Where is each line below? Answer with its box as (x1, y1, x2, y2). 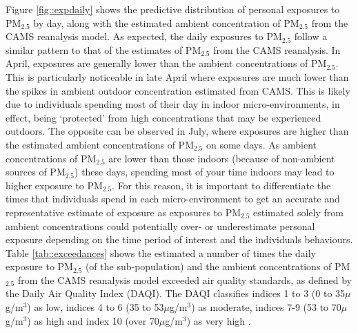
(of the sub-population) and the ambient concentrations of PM (85, 259, 350, 274)
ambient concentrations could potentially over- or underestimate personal (6, 218, 315, 233)
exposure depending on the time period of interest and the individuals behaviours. (6, 232, 353, 247)
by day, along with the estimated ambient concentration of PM (33, 15, 299, 30)
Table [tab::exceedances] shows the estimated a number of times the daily (6, 245, 316, 260)
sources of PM (6, 164, 66, 179)
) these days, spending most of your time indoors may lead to (74, 164, 335, 179)
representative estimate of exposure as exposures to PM (6, 204, 241, 219)
